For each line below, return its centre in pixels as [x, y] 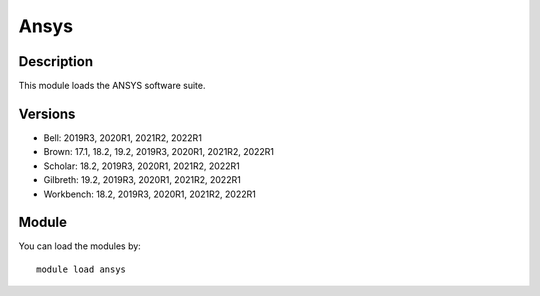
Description [56, 61]
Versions [47, 113]
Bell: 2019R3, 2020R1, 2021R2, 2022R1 [122, 137]
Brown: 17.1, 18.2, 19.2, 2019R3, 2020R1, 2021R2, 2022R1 [159, 152]
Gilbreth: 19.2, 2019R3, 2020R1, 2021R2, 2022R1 [142, 180]
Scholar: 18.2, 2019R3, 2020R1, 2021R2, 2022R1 [141, 166]
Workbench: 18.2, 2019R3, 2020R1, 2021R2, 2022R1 [150, 194]
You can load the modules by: [80, 246]
